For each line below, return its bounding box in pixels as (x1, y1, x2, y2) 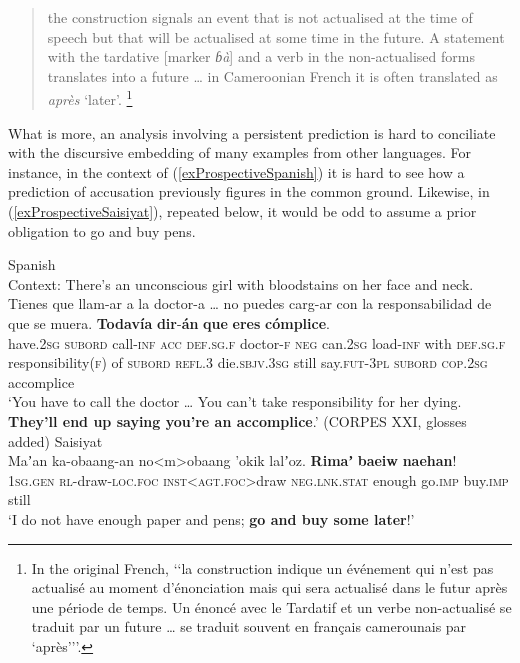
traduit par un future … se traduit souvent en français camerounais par (31, 616, 467, 637)
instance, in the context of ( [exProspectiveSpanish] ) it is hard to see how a (8, 161, 465, 182)
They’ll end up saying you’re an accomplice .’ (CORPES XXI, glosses (8, 410, 467, 431)
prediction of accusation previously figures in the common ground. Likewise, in (8, 181, 490, 202)
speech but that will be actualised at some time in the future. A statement (47, 26, 505, 47)
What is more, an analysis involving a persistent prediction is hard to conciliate (8, 122, 496, 143)
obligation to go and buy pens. (8, 220, 196, 241)
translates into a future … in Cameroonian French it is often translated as (47, 65, 498, 86)
